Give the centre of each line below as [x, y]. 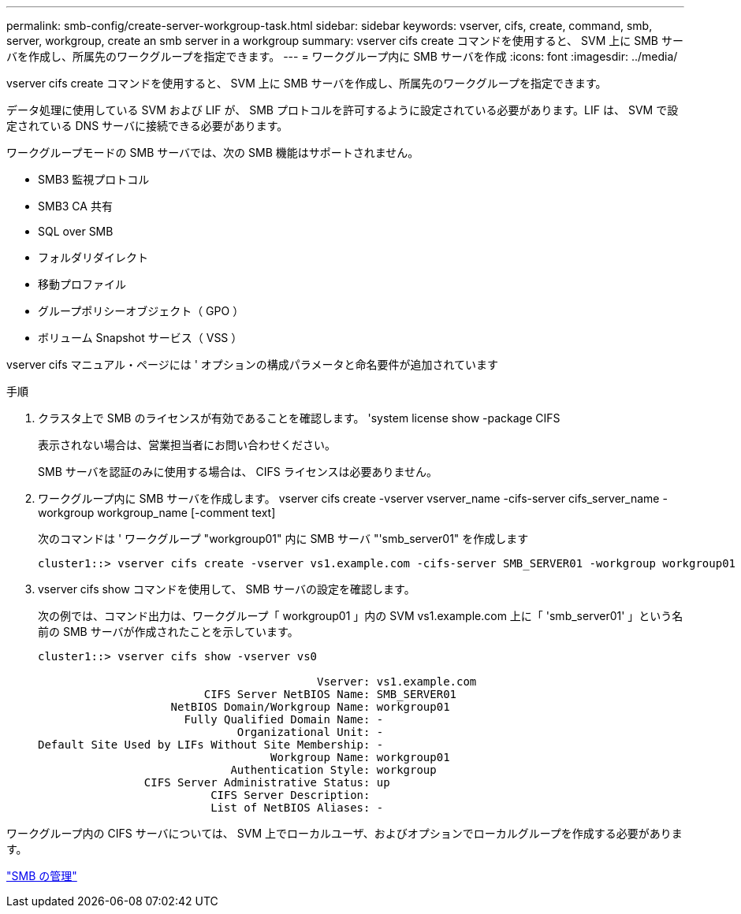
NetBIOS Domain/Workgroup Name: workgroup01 [310, 707]
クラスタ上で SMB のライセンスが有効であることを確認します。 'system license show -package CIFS [299, 418]
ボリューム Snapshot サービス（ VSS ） [140, 338]
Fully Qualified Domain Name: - [284, 719]
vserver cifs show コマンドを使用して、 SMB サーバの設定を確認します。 [227, 589]
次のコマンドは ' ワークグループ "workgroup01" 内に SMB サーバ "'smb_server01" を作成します [283, 539]
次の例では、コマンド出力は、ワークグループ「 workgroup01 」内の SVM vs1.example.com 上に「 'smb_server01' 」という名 [361, 616]
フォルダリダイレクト [93, 257]
